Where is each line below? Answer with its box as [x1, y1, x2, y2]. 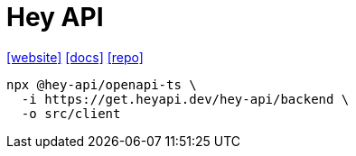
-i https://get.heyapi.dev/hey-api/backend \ [21, 91, 350, 106]
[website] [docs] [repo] [6, 49, 144, 65]
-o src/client [21, 106, 121, 121]
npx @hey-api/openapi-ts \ [6, 77, 197, 92]
